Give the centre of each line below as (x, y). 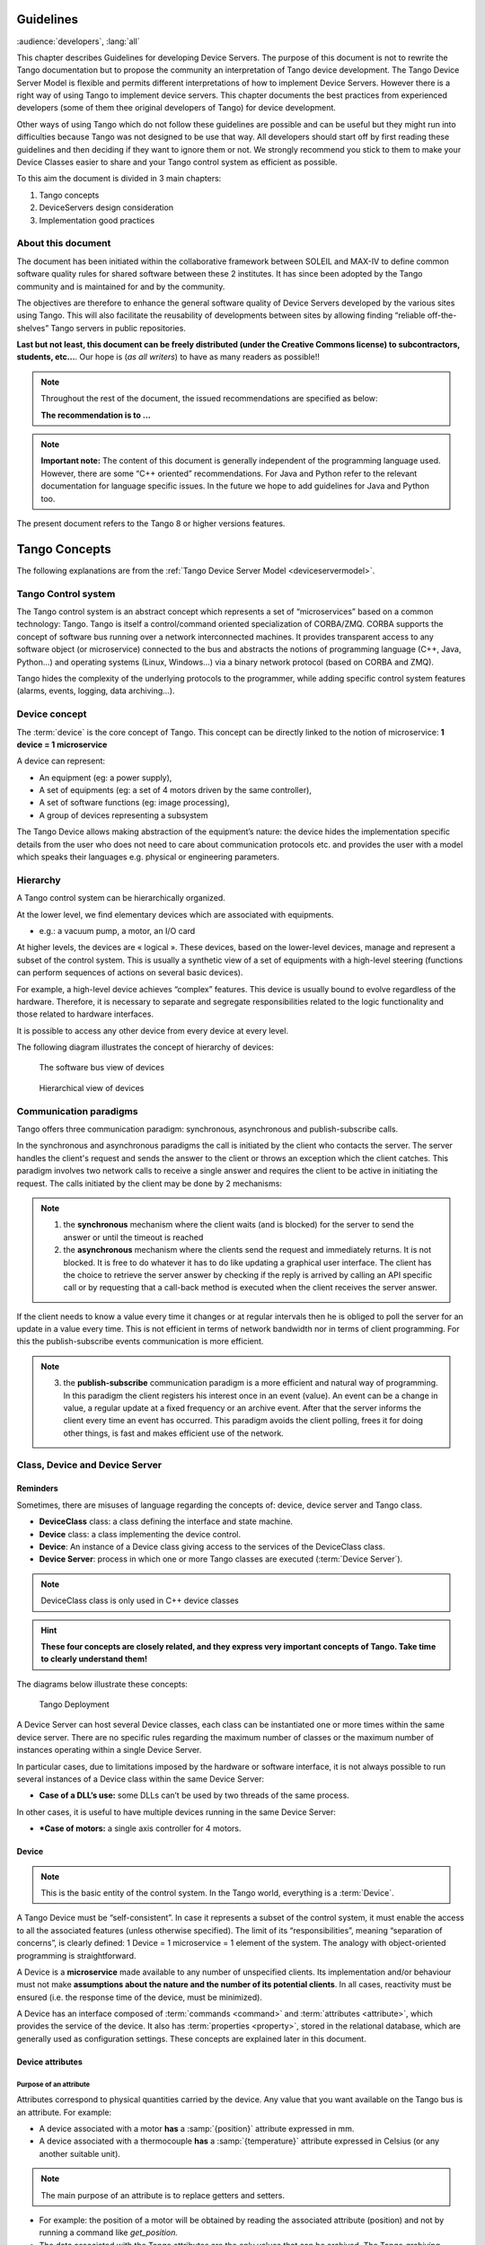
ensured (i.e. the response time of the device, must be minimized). (139, 1997)
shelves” (33, 328)
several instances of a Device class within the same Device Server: (141, 1779)
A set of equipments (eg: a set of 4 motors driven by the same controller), (175, 790)
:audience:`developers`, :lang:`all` (79, 41)
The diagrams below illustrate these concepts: (102, 1684)
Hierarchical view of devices (92, 1087)
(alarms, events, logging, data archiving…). (96, 691)
